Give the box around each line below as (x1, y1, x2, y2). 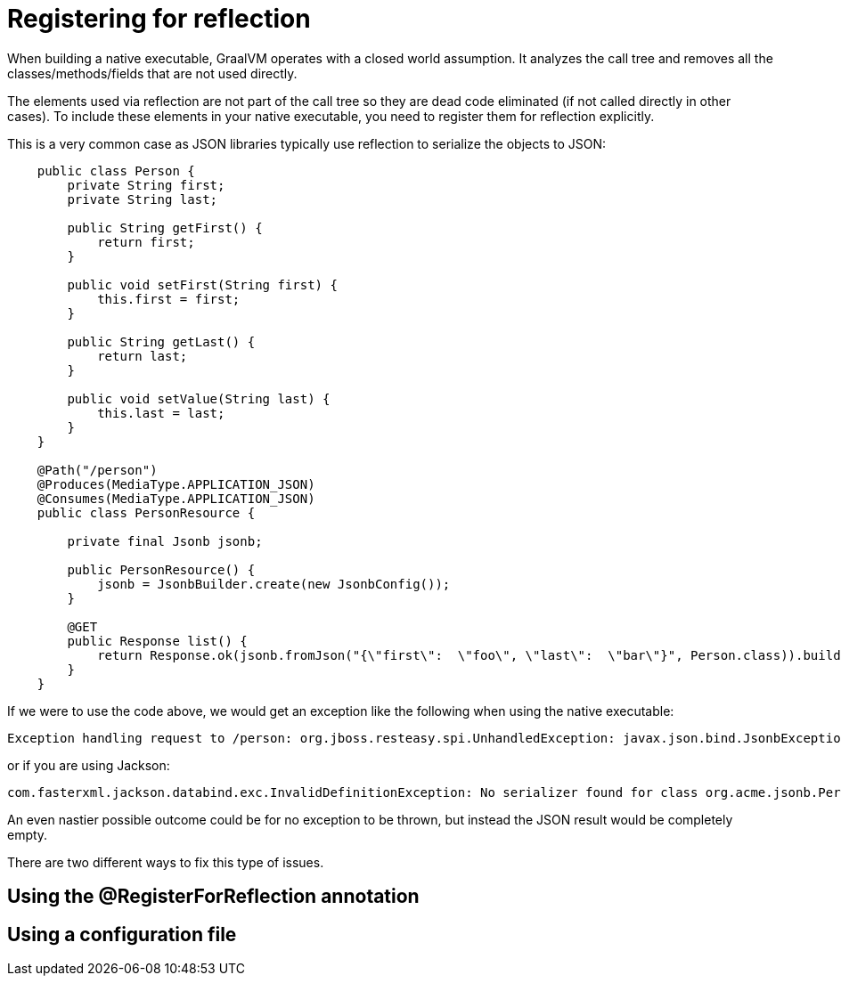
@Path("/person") (37, 462, 158, 477)
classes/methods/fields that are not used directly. (7, 65, 298, 81)
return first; (97, 234, 195, 249)
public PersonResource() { (67, 562, 256, 577)
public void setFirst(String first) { (67, 277, 338, 292)
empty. (7, 826, 48, 842)
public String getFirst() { (67, 220, 263, 235)
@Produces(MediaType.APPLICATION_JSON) (37, 476, 315, 491)
